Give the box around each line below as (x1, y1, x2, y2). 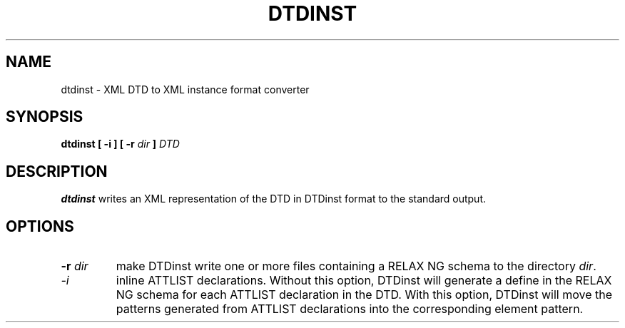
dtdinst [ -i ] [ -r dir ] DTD (61, 138, 180, 150)
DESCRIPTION (6, 162, 108, 180)
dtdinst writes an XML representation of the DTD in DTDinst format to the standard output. (61, 193, 487, 205)
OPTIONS (6, 217, 74, 235)
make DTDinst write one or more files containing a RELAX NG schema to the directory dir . (116, 259, 596, 274)
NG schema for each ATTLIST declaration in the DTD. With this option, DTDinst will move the (116, 287, 612, 302)
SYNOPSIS (6, 108, 83, 126)
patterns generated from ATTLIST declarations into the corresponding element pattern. (116, 302, 584, 317)
